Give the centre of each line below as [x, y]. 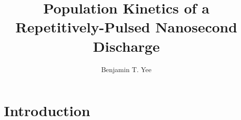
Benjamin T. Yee [126, 69]
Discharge [126, 46]
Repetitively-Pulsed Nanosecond [126, 27]
